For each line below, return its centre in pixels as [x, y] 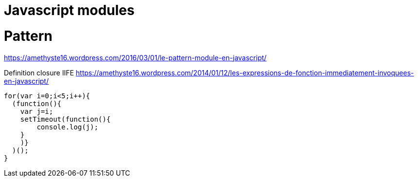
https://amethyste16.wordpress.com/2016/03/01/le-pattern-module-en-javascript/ [135, 57]
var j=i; [37, 111]
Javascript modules [69, 10]
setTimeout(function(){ [65, 119]
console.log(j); [67, 127]
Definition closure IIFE [39, 72]
